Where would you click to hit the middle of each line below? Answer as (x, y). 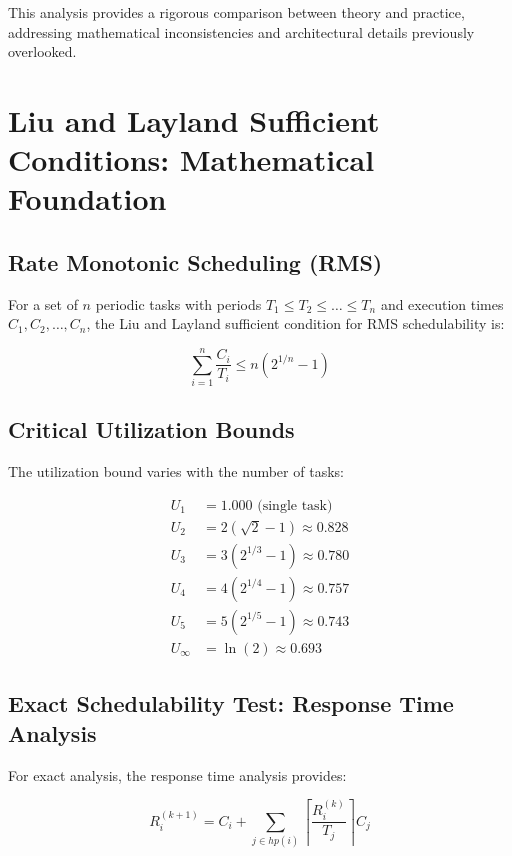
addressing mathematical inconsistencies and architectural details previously (241, 31)
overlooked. (42, 51)
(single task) (295, 505)
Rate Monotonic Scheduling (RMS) (195, 261)
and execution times (442, 303)
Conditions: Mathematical (191, 159)
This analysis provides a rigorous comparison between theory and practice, (236, 12)
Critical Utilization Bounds (151, 429)
